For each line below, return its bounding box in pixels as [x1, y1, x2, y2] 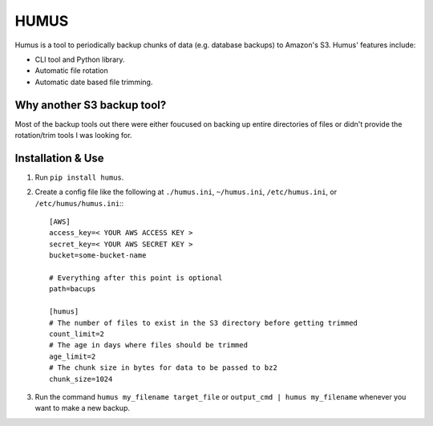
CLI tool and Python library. [34, 55, 125, 64]
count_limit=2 [49, 330, 104, 339]
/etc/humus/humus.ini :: [34, 198, 124, 208]
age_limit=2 [49, 351, 96, 361]
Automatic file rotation [34, 66, 108, 75]
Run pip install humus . [34, 172, 124, 182]
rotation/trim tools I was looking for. [14, 131, 132, 140]
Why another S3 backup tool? [14, 98, 167, 112]
